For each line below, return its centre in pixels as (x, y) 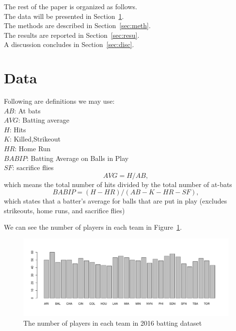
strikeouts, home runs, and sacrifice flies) (64, 211)
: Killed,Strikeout (35, 139)
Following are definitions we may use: (59, 101)
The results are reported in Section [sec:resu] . (72, 35)
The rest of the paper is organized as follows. (71, 6)
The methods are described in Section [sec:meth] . (77, 25)
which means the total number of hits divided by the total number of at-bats (118, 184)
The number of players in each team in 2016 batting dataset (113, 323)
